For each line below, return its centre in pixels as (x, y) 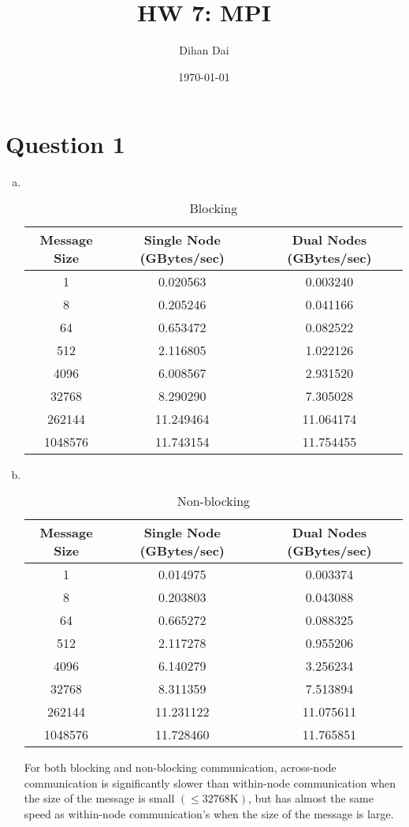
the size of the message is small (99, 798)
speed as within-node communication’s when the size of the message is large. (209, 814)
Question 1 (65, 144)
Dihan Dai (204, 50)
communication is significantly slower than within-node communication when (210, 782)
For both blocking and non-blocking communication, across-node (180, 767)
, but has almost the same (310, 798)
